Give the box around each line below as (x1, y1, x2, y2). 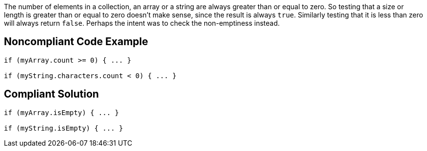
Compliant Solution (4, 88, 99, 101)
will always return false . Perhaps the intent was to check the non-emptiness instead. (4, 19, 280, 27)
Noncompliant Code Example (4, 35, 148, 48)
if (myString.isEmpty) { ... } (4, 124, 123, 132)
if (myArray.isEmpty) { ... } (4, 108, 119, 117)
